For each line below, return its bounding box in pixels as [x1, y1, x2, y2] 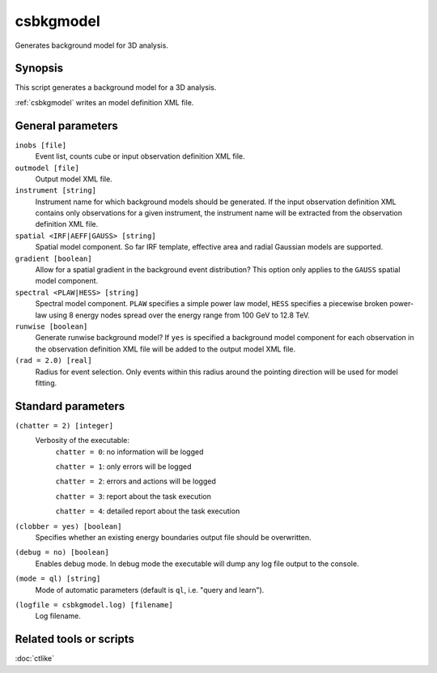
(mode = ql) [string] [15, 574, 101, 583]
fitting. [35, 377, 57, 388]
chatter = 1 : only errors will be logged [55, 462, 192, 471]
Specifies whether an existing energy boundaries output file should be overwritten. [35, 532, 312, 542]
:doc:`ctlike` [15, 654, 54, 663]
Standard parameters [15, 399, 125, 413]
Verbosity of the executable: [35, 436, 129, 445]
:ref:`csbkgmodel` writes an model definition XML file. [15, 97, 194, 107]
